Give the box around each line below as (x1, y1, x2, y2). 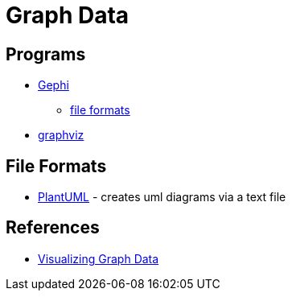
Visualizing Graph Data (38, 251, 159, 266)
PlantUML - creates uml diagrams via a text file (38, 190, 286, 204)
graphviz (38, 128, 84, 142)
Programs (6, 43, 86, 64)
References (6, 217, 100, 238)
